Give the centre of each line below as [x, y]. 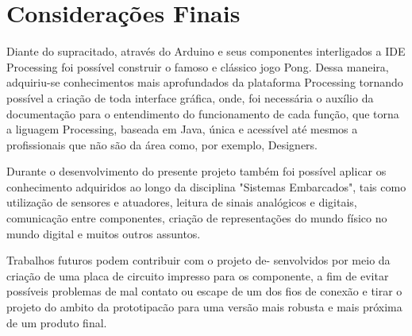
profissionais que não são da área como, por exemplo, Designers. [162, 144]
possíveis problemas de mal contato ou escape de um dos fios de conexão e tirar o [204, 291]
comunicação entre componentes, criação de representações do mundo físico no [197, 218]
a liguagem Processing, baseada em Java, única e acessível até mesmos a [182, 129]
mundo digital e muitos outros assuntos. [104, 233]
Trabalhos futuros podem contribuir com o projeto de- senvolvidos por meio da [198, 260]
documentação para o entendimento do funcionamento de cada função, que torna [203, 113]
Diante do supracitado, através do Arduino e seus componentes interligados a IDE [206, 51]
